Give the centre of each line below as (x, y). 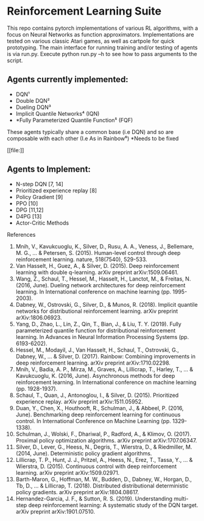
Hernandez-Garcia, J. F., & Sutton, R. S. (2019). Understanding (94, 498)
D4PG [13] (29, 216)
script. (15, 60)
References (21, 234)
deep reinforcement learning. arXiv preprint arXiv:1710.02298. (93, 363)
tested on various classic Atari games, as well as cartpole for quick (91, 41)
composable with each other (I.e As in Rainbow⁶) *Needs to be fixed (93, 138)
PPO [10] (27, 203)
